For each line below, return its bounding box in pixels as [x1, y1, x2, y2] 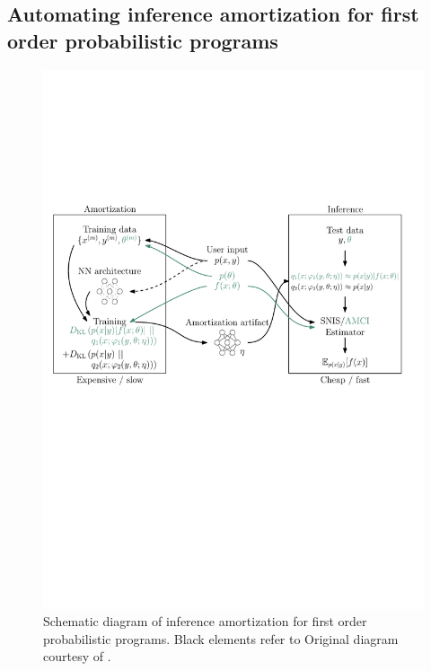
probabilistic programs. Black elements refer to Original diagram [43, 629, 399, 648]
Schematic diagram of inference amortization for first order [43, 612, 367, 631]
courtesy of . [43, 647, 111, 666]
